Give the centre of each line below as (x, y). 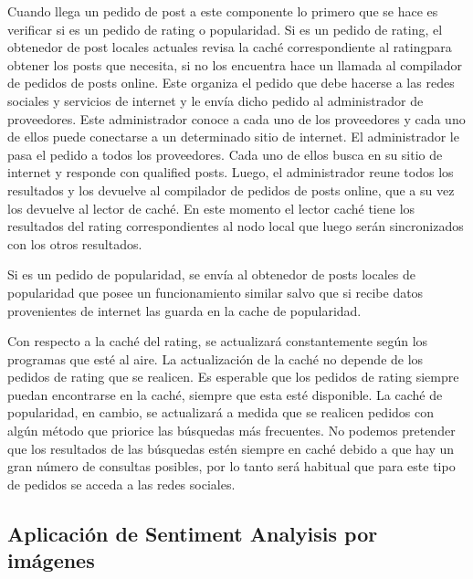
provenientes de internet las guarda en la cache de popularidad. (184, 310)
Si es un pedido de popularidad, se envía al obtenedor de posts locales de (211, 274)
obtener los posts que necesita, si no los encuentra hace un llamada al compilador (235, 64)
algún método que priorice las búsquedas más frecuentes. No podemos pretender (231, 431)
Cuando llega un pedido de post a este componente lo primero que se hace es (223, 11)
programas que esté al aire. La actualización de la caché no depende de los (215, 358)
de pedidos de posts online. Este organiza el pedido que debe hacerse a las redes (231, 83)
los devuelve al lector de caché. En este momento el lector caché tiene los (211, 208)
